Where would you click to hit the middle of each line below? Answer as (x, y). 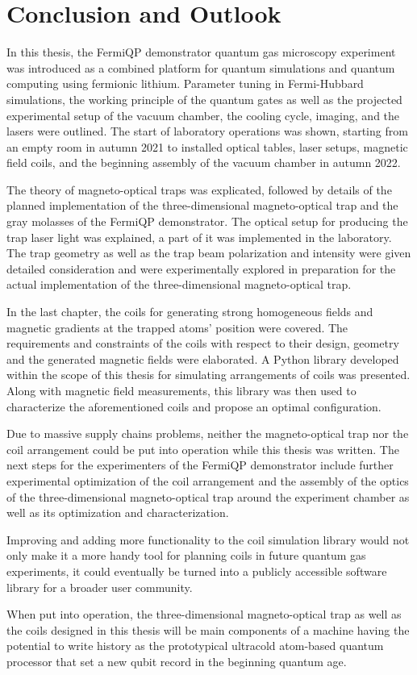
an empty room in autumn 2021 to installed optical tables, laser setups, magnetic (207, 146)
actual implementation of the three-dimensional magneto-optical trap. (179, 284)
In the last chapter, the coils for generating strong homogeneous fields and (190, 312)
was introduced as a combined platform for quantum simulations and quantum (201, 67)
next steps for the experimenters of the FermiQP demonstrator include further (200, 465)
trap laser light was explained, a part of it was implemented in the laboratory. (199, 237)
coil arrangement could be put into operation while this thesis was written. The (203, 449)
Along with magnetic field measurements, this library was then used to (181, 390)
